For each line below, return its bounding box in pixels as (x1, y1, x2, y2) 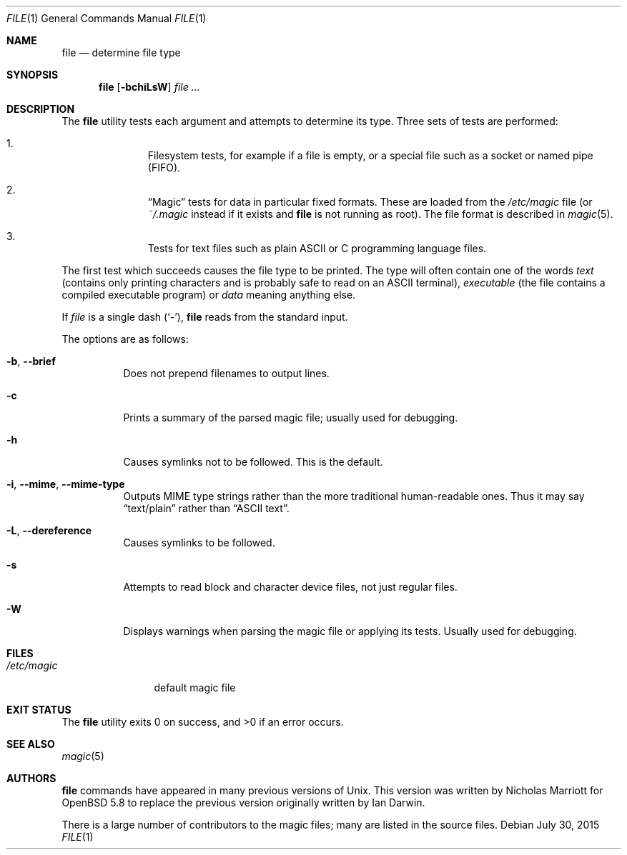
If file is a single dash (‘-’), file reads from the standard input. (61, 311, 348, 323)
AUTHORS (6, 772, 56, 784)
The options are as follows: (61, 333, 189, 345)
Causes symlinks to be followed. (123, 536, 275, 549)
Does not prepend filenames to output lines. (123, 367, 330, 379)
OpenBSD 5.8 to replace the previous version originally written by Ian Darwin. (61, 796, 425, 809)
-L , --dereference (6, 524, 92, 536)
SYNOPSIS (6, 69, 59, 81)
